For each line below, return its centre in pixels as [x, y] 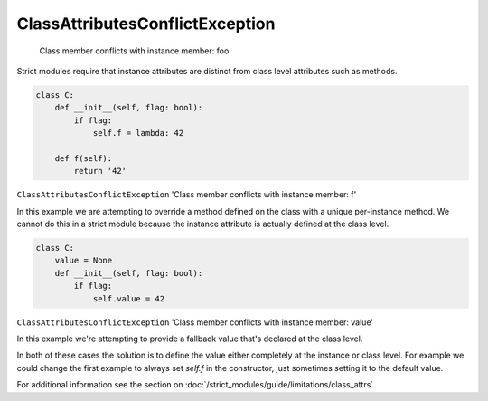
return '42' [100, 171]
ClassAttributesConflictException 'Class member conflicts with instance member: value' [195, 322]
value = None [84, 261]
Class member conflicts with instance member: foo [134, 51]
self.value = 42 [129, 298]
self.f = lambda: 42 [138, 133]
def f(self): [84, 158]
